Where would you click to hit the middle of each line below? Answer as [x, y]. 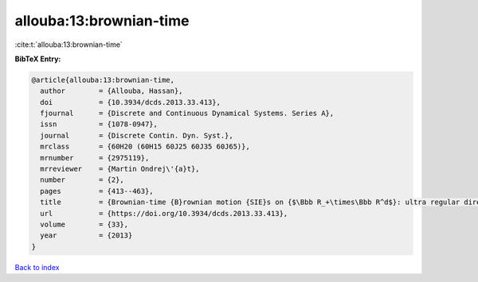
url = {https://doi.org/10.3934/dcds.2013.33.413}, [164, 213]
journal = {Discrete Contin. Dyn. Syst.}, [137, 135]
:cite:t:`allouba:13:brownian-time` [69, 44]
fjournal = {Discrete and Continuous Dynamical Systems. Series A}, [187, 114]
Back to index [37, 267]
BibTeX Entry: [38, 59]
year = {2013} [86, 236]
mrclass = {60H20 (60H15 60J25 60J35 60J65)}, [145, 147]
